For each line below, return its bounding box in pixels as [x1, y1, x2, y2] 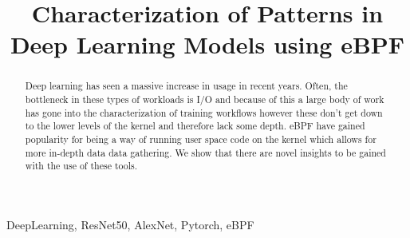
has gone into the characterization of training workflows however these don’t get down [25, 105, 383, 119]
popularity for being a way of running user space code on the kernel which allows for [25, 132, 376, 145]
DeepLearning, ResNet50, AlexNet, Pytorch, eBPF [6, 216, 254, 232]
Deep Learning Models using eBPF [10, 28, 405, 61]
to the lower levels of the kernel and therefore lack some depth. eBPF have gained [25, 119, 365, 133]
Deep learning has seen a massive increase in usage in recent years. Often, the [25, 79, 348, 93]
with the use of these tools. [25, 159, 138, 173]
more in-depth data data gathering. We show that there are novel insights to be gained [25, 145, 386, 159]
